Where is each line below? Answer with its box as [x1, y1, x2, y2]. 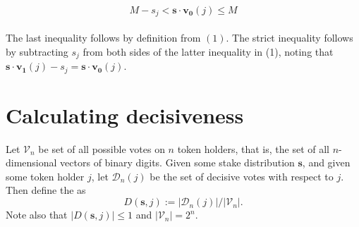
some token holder [6, 168, 85, 183]
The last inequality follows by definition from [6, 30, 201, 45]
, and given [302, 155, 351, 170]
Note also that [6, 207, 68, 222]
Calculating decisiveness [6, 100, 244, 129]
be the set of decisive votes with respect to [150, 168, 334, 183]
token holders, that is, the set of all [177, 141, 329, 156]
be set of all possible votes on [38, 141, 165, 156]
